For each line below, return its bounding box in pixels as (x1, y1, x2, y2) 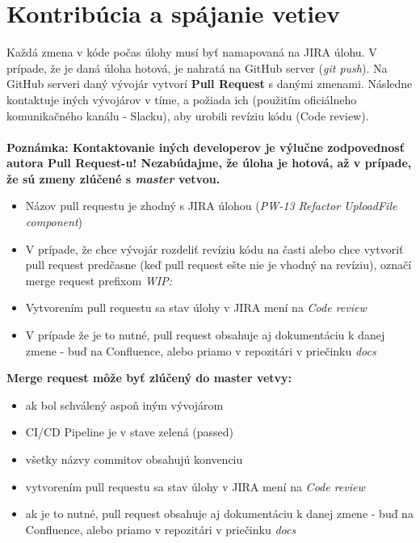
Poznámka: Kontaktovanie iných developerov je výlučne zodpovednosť (6, 138, 405, 155)
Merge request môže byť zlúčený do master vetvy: (6, 369, 292, 386)
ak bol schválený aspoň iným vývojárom (25, 396, 224, 413)
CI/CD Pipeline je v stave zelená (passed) (25, 423, 234, 440)
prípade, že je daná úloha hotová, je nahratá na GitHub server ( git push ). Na (6, 59, 388, 76)
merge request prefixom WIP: (25, 271, 172, 288)
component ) (25, 213, 82, 230)
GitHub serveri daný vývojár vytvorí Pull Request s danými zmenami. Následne (6, 75, 413, 92)
